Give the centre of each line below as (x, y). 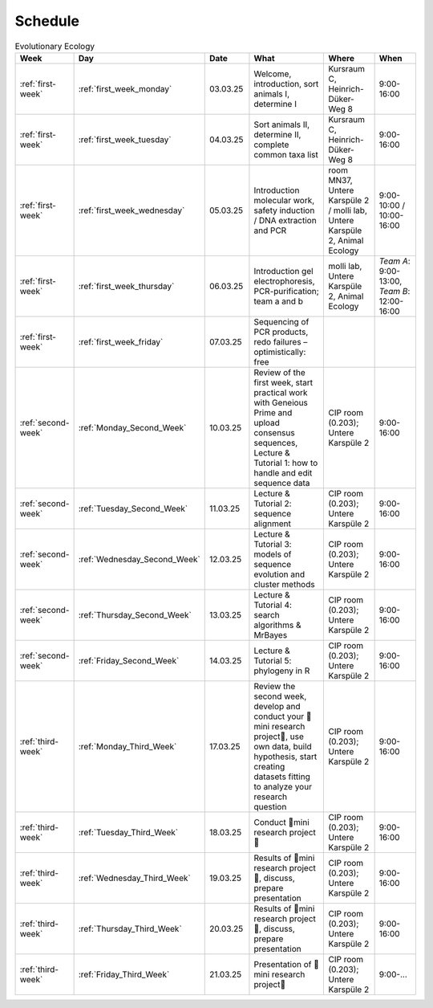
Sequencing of (281, 321)
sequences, (276, 443)
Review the (275, 686)
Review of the (280, 372)
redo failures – (281, 341)
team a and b (279, 301)
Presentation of (283, 964)
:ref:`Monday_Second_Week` (132, 427)
